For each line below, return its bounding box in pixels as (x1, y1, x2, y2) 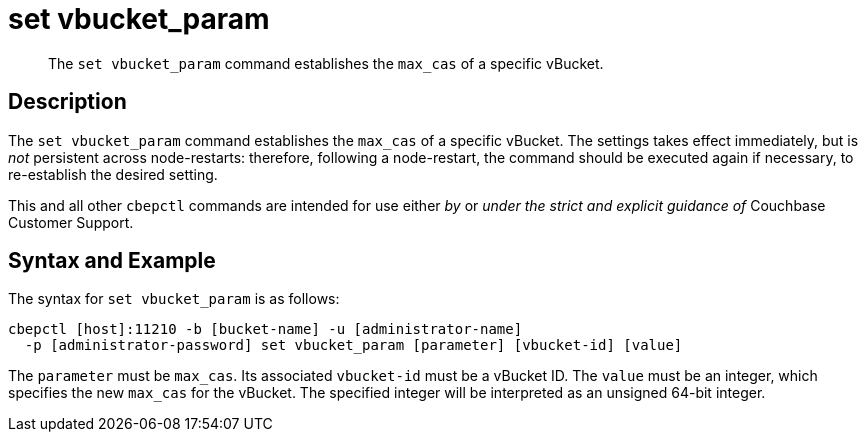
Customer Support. (8, 213, 134, 231)
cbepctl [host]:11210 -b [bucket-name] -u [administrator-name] (8, 321, 523, 338)
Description (8, 89, 127, 115)
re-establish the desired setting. (8, 165, 218, 183)
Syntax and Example (8, 248, 216, 274)
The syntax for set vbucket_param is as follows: (8, 290, 340, 308)
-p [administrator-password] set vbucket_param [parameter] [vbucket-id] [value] (24, 337, 683, 354)
